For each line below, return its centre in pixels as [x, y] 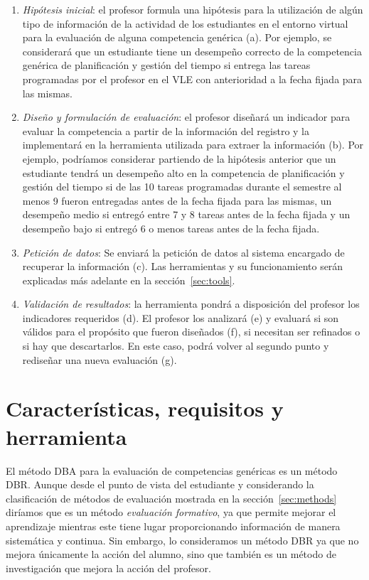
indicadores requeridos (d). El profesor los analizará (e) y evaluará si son [181, 317]
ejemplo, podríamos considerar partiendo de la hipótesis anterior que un [179, 158]
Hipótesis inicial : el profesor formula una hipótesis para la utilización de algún [193, 9]
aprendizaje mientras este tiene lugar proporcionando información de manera [173, 526]
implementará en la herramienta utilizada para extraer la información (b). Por [193, 145]
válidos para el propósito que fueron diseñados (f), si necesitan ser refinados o [191, 332]
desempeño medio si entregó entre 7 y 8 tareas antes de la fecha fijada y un [186, 214]
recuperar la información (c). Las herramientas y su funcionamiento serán [183, 266]
